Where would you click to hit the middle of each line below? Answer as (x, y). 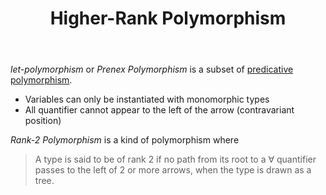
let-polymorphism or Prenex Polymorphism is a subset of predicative (152, 69)
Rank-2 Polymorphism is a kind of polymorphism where (125, 140)
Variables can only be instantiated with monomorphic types (147, 99)
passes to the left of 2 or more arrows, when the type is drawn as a (173, 170)
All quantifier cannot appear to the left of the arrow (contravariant (159, 110)
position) (43, 121)
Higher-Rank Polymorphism (168, 18)
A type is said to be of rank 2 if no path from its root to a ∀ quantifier (175, 159)
